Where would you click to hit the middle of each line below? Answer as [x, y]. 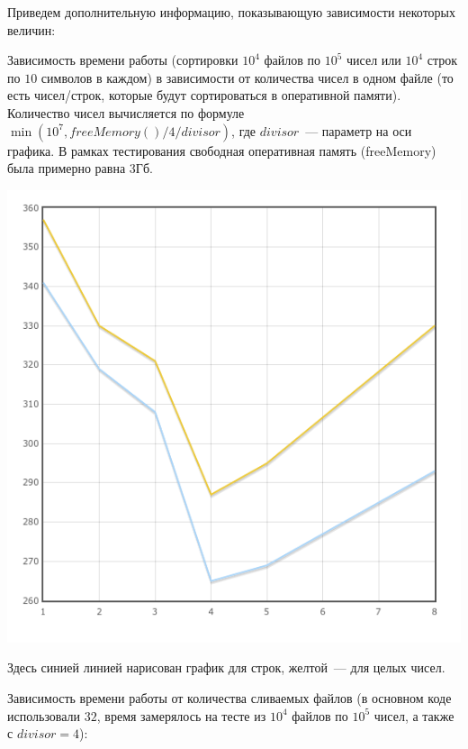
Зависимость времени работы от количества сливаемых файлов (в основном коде [229, 698]
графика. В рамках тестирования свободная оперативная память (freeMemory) [222, 150]
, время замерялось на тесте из [181, 715]
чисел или [374, 60]
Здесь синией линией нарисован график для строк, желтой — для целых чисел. [226, 667]
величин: [31, 29]
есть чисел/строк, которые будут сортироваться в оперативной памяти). [204, 95]
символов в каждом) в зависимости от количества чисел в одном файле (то [247, 77]
